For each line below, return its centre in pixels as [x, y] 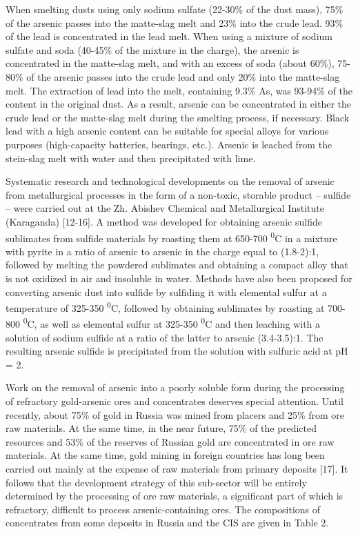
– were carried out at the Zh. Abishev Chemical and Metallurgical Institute [165, 208]
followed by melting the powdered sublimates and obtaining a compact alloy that [177, 265]
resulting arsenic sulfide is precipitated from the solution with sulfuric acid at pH [177, 351]
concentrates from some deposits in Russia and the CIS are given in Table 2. [167, 523]
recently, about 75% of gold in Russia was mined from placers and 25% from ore [175, 414]
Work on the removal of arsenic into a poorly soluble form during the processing [175, 387]
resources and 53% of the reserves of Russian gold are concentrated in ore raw [170, 441]
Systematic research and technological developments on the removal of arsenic [170, 181]
